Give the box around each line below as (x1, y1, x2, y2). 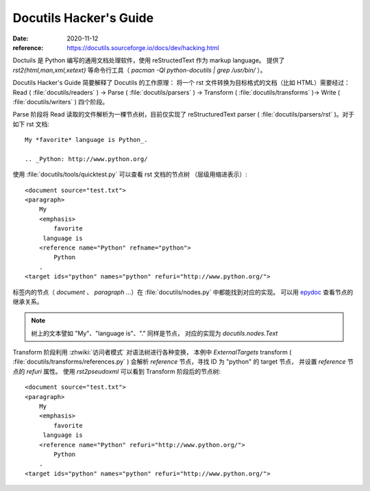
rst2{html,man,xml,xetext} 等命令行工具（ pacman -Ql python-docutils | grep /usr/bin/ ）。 (12, 66, 267, 74)
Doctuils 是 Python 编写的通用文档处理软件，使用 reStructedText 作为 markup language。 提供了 (12, 56, 285, 64)
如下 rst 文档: (12, 120, 50, 128)
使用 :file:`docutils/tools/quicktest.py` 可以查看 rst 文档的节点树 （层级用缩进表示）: (12, 170, 247, 178)
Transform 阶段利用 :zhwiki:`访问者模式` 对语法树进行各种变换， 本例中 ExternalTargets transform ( (12, 348, 292, 357)
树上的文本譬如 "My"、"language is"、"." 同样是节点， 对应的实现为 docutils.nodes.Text (31, 329, 278, 337)
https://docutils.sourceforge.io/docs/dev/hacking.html (66, 43, 219, 51)
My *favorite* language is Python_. (25, 136, 148, 144)
